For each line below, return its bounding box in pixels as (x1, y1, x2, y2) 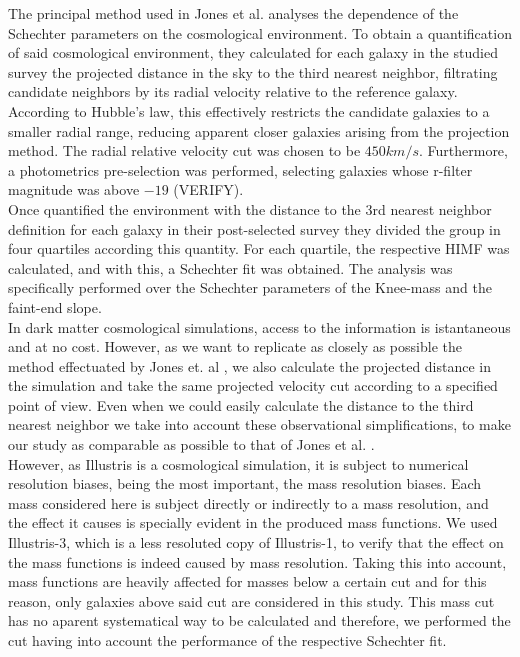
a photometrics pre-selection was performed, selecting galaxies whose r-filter (8, 159, 473, 180)
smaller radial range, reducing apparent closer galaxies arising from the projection (8, 120, 510, 141)
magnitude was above (8, 179, 140, 200)
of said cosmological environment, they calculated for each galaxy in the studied (8, 42, 498, 63)
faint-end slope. (8, 296, 102, 317)
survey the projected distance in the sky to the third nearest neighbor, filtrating (8, 61, 498, 82)
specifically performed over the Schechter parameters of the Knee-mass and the (8, 277, 492, 298)
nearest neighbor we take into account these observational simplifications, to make (8, 414, 511, 435)
